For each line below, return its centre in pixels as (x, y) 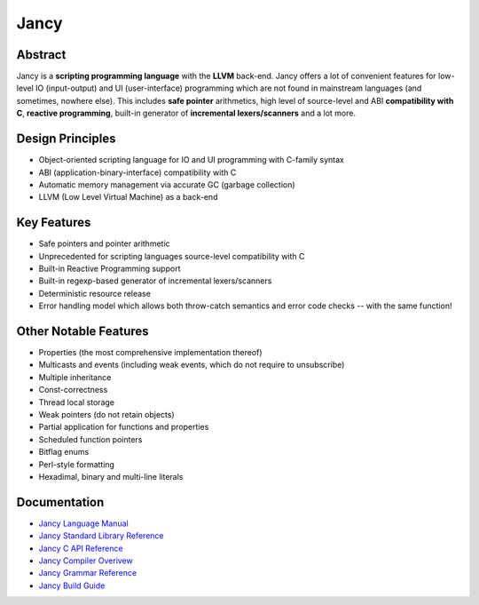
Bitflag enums (64, 452)
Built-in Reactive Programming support (110, 268)
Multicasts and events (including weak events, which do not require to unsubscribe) (192, 365)
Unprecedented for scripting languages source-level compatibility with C (172, 256)
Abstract (41, 55)
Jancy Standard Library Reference (101, 536)
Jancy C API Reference (81, 548)
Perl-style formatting (77, 464)
